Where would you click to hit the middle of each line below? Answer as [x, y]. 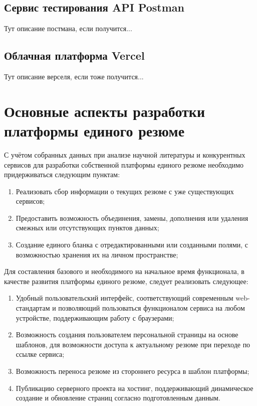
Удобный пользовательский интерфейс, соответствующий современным [124, 298]
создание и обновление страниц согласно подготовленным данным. [118, 398]
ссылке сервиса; [40, 354]
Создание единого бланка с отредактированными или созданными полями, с [132, 245]
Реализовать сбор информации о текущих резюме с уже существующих [125, 191]
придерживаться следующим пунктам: [62, 174]
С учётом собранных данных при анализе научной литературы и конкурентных [125, 154]
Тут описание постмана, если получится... [68, 28]
